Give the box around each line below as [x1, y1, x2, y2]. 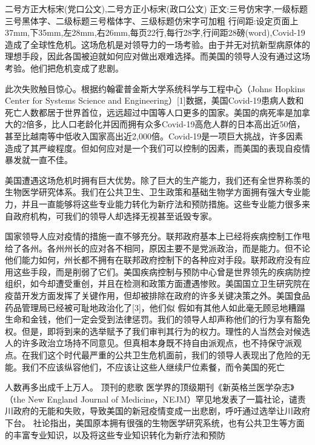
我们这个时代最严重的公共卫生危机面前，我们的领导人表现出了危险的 [30, 349, 302, 361]
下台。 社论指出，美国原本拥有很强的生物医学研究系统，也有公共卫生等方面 [5, 417, 305, 429]
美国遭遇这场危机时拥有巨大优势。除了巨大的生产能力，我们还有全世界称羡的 [5, 173, 310, 186]
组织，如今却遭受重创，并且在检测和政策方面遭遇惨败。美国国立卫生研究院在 [5, 277, 310, 290]
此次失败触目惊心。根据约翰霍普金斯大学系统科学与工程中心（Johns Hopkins [5, 82, 305, 95]
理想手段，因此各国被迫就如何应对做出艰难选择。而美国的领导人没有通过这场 [5, 50, 310, 62]
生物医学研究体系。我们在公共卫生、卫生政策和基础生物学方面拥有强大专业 [5, 186, 302, 198]
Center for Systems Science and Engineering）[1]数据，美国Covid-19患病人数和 [5, 94, 304, 107]
